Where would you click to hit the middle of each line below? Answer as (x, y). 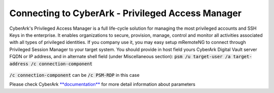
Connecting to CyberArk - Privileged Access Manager (126, 13)
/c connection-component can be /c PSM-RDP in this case (74, 75)
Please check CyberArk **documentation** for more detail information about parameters (102, 84)
